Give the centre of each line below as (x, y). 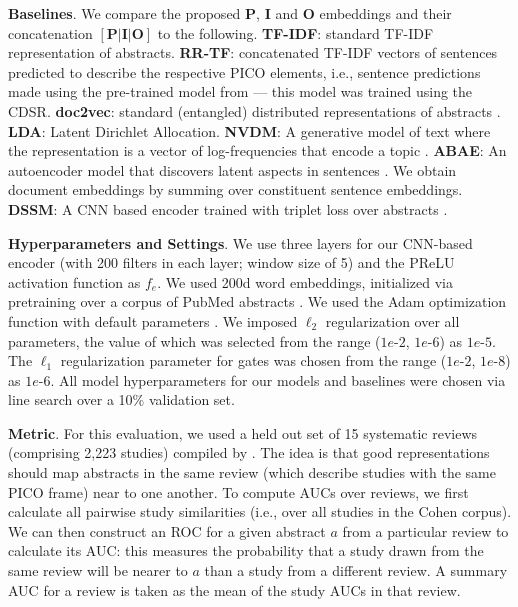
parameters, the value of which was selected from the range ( (194, 340)
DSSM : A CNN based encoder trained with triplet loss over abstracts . (228, 208)
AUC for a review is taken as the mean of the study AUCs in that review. (234, 589)
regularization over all (392, 320)
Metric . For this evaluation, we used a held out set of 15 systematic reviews (243, 432)
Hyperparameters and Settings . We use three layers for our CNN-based (240, 242)
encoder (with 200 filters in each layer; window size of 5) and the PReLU (231, 262)
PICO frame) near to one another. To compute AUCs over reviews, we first (238, 491)
